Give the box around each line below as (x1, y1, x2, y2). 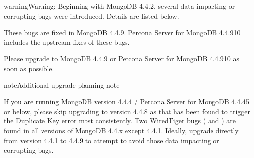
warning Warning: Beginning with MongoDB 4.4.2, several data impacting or (4, 1, 235, 11)
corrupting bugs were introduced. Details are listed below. (4, 10, 179, 21)
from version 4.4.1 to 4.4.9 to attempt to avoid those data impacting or (4, 135, 219, 145)
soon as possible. (4, 63, 54, 73)
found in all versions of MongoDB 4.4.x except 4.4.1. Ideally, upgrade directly (4, 125, 239, 135)
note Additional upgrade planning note (4, 79, 120, 90)
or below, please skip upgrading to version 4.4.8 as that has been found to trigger (4, 106, 250, 116)
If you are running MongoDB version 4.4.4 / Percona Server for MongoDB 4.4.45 (4, 96, 250, 107)
